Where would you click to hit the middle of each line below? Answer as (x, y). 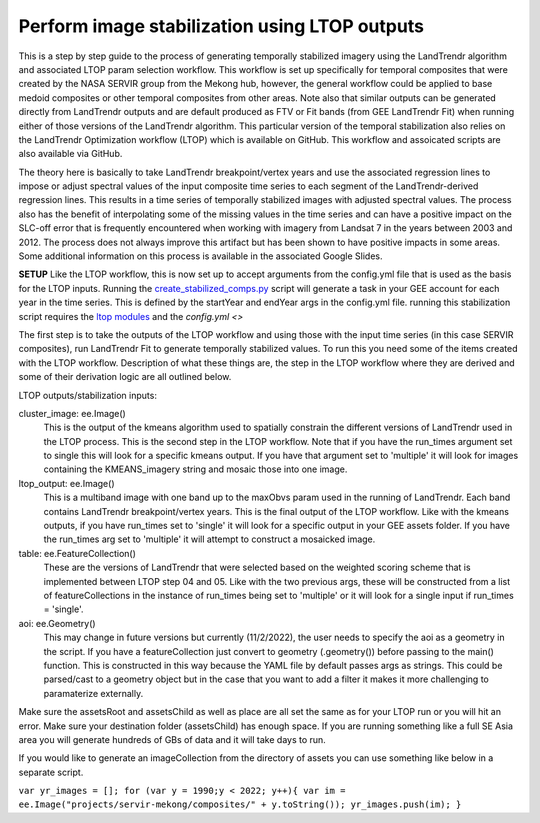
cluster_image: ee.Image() (72, 413)
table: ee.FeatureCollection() (77, 553)
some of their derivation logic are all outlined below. (125, 377)
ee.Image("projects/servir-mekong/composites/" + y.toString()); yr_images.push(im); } (240, 804)
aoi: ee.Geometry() (57, 623)
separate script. (51, 772)
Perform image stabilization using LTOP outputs (221, 26)
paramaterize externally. (93, 693)
